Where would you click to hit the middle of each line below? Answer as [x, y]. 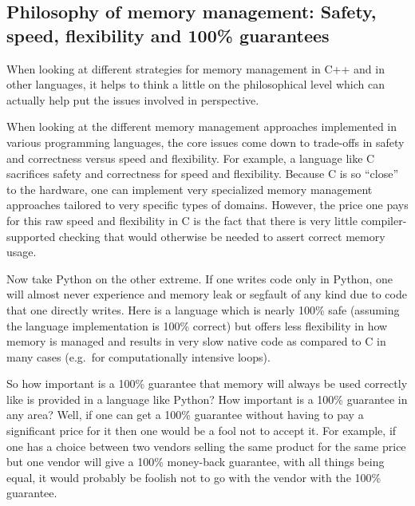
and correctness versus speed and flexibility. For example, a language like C [191, 158]
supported [31, 236]
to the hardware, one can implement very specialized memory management [190, 189]
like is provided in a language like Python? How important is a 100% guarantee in [207, 399]
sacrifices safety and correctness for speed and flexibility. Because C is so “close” [203, 174]
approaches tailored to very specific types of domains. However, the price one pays [207, 205]
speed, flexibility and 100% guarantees [168, 35]
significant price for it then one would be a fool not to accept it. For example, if [202, 431]
